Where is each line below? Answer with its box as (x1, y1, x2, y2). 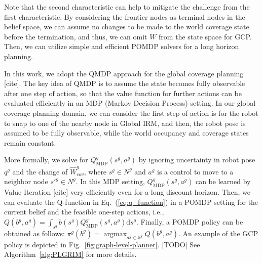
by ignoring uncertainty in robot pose (138, 154, 255, 165)
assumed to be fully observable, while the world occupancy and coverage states (4, 127, 249, 138)
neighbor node (4, 176, 48, 187)
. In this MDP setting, (76, 176, 145, 187)
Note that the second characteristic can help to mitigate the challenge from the (4, 2, 250, 12)
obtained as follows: (4, 228, 65, 238)
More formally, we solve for (4, 154, 88, 165)
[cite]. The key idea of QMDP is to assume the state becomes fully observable (4, 78, 245, 89)
